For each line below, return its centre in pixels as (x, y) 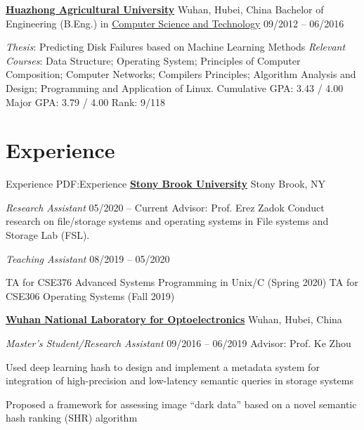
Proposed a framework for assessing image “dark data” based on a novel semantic (181, 404)
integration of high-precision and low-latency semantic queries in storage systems (180, 380)
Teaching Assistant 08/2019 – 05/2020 (88, 258)
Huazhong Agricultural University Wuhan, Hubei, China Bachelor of (165, 9)
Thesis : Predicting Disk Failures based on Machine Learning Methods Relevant (176, 47)
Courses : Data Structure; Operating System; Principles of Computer (153, 60)
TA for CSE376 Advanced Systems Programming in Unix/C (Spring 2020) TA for (182, 282)
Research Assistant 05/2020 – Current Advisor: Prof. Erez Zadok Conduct (165, 207)
